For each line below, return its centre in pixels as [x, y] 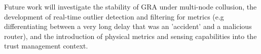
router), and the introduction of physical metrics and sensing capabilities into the [130, 36]
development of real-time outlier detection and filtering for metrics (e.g [114, 16]
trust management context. [46, 46]
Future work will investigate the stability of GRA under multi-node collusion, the [130, 6]
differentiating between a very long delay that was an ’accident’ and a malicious [128, 26]
